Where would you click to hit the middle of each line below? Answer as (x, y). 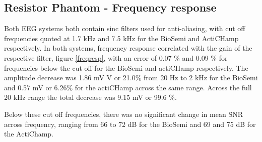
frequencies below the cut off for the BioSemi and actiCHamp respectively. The (126, 67)
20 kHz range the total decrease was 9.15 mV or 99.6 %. (90, 97)
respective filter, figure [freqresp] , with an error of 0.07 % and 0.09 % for (116, 57)
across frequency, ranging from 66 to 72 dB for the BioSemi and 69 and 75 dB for (130, 124)
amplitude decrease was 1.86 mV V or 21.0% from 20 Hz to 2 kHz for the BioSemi (131, 78)
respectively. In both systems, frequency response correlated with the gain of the (128, 48)
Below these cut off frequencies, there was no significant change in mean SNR (123, 114)
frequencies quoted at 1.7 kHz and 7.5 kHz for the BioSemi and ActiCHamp (121, 38)
